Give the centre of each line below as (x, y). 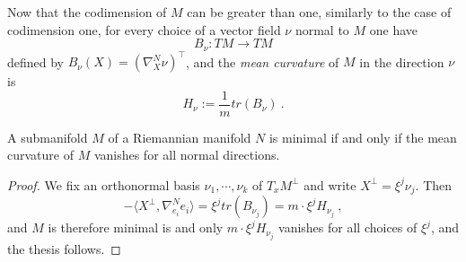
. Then (434, 184)
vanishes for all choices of (348, 227)
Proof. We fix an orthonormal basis (104, 184)
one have (394, 29)
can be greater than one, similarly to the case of (319, 12)
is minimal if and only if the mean (363, 137)
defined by (36, 61)
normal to (322, 29)
